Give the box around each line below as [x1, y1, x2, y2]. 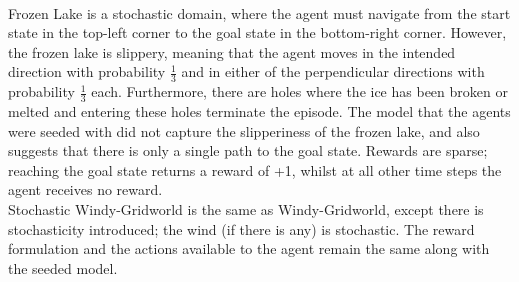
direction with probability [8, 61, 166, 82]
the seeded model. [8, 257, 118, 278]
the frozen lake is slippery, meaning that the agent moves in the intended [8, 41, 456, 62]
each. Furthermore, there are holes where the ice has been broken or [91, 81, 508, 102]
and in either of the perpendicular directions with [181, 61, 485, 82]
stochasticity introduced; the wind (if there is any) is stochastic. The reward [8, 218, 475, 239]
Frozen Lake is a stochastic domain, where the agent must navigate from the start [8, 2, 511, 23]
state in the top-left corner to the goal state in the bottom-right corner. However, [8, 22, 507, 43]
